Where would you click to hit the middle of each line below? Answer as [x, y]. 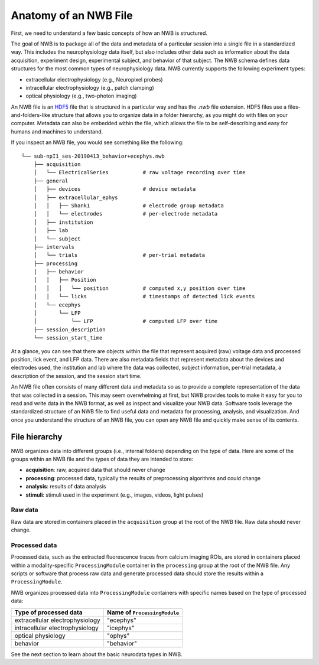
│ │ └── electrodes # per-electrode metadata [126, 214]
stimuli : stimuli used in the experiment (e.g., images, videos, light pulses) [115, 495]
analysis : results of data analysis [66, 487]
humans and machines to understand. [57, 131]
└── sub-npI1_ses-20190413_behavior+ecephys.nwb [93, 156]
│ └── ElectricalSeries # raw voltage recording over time [139, 172]
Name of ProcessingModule [143, 612]
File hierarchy [37, 437]
